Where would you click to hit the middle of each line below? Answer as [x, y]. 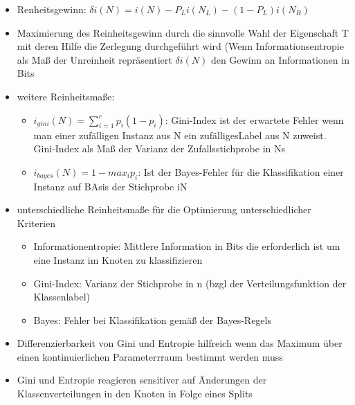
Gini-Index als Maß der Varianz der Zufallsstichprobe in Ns [160, 148]
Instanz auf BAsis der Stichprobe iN [110, 186]
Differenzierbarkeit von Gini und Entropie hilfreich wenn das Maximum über [180, 343]
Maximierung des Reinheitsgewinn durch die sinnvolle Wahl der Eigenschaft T [183, 32]
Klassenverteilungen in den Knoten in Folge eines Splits [135, 394]
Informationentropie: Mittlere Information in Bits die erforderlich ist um [187, 246]
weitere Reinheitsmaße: [66, 96]
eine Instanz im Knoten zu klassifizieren [118, 259]
